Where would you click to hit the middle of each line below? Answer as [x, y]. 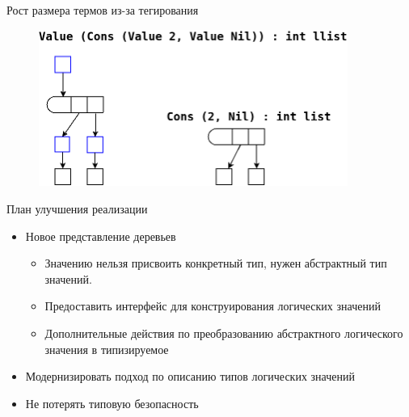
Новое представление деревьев [101, 236]
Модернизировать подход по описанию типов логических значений [190, 376]
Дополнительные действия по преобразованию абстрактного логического [224, 333]
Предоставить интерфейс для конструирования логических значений [213, 306]
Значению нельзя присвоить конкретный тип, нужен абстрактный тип [216, 263]
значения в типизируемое [107, 349]
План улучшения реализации [77, 208]
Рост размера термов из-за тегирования [103, 10]
